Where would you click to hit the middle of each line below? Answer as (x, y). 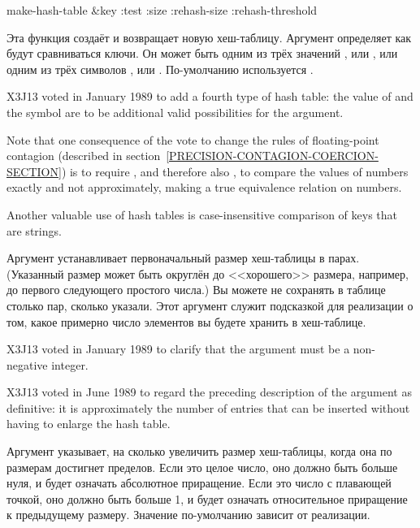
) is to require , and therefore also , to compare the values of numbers (235, 171)
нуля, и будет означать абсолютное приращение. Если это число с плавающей (199, 483)
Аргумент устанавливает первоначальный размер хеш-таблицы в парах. (183, 258)
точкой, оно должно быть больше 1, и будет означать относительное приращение (207, 498)
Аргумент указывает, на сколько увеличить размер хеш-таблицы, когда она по (199, 451)
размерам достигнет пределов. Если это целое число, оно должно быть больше (202, 467)
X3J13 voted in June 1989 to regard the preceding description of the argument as (209, 392)
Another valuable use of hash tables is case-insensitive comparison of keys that (202, 214)
